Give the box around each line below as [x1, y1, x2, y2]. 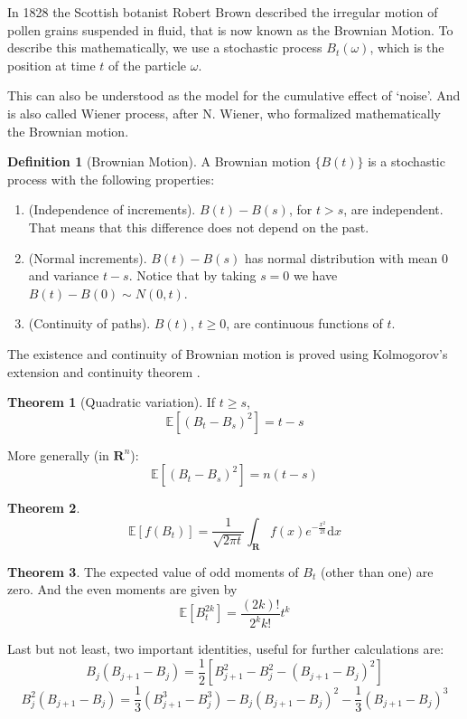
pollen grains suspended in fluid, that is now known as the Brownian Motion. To [7, 20, 453, 39]
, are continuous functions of [226, 314, 383, 333]
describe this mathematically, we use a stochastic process [7, 38, 322, 57]
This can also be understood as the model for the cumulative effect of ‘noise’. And [7, 86, 461, 105]
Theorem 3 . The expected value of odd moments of [7, 562, 299, 581]
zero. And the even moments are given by [7, 580, 238, 599]
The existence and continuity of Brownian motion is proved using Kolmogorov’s [7, 344, 448, 363]
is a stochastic [368, 152, 445, 171]
